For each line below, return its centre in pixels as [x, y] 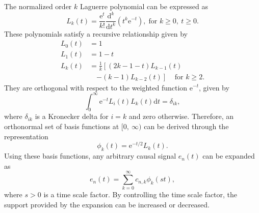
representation [26, 136]
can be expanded [229, 156]
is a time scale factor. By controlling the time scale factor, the [140, 194]
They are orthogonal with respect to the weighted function [96, 87]
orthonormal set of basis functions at [62, 126]
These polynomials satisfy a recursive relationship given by [96, 33]
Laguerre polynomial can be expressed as [144, 6]
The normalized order [38, 6]
